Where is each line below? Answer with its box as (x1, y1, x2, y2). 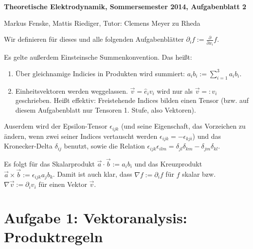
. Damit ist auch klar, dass (53, 169, 132, 179)
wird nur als (157, 85, 193, 96)
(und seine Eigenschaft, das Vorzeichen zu (121, 121, 246, 131)
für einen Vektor (38, 179, 87, 189)
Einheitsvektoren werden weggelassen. (15, 85, 128, 96)
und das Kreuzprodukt (134, 158, 202, 168)
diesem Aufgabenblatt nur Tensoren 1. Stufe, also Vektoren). (15, 104, 196, 115)
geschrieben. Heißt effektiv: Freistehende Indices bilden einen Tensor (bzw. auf (15, 95, 249, 105)
